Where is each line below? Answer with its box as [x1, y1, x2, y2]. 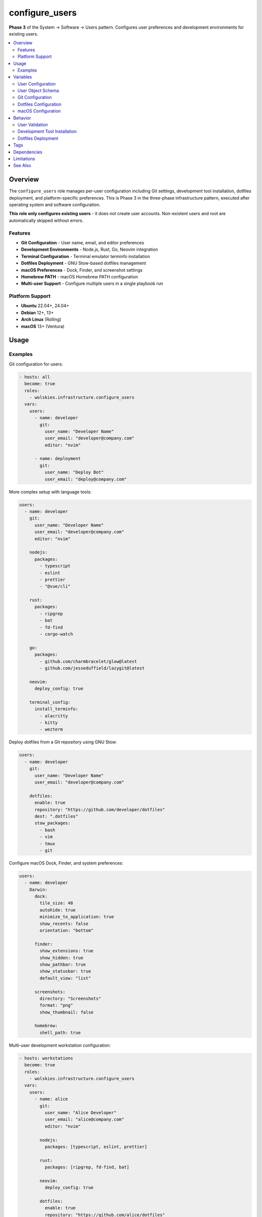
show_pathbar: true [39, 961, 86, 967]
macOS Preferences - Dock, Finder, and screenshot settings [21, 267, 143, 273]
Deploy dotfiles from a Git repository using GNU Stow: [9, 739, 117, 745]
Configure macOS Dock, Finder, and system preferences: [9, 860, 124, 866]
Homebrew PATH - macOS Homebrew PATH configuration [21, 274, 138, 279]
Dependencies [13, 149, 43, 155]
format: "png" [39, 1003, 73, 1008]
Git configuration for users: [9, 361, 63, 367]
